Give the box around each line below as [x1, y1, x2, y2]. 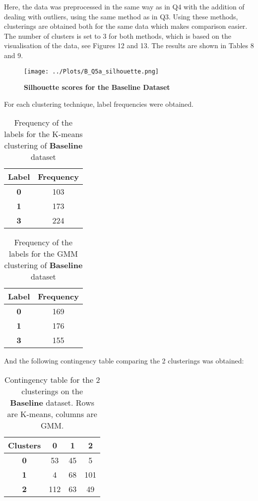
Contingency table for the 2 [4, 374, 100, 385]
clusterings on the [21, 385, 83, 397]
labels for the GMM [8, 248, 78, 260]
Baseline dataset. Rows [10, 397, 94, 408]
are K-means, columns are [7, 408, 97, 420]
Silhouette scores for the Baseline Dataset [24, 82, 170, 92]
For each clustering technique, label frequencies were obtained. [4, 98, 194, 109]
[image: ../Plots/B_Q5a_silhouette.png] [24, 68, 159, 75]
